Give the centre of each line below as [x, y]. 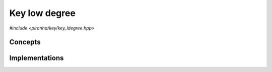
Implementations [37, 58]
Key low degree [42, 13]
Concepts [25, 42]
